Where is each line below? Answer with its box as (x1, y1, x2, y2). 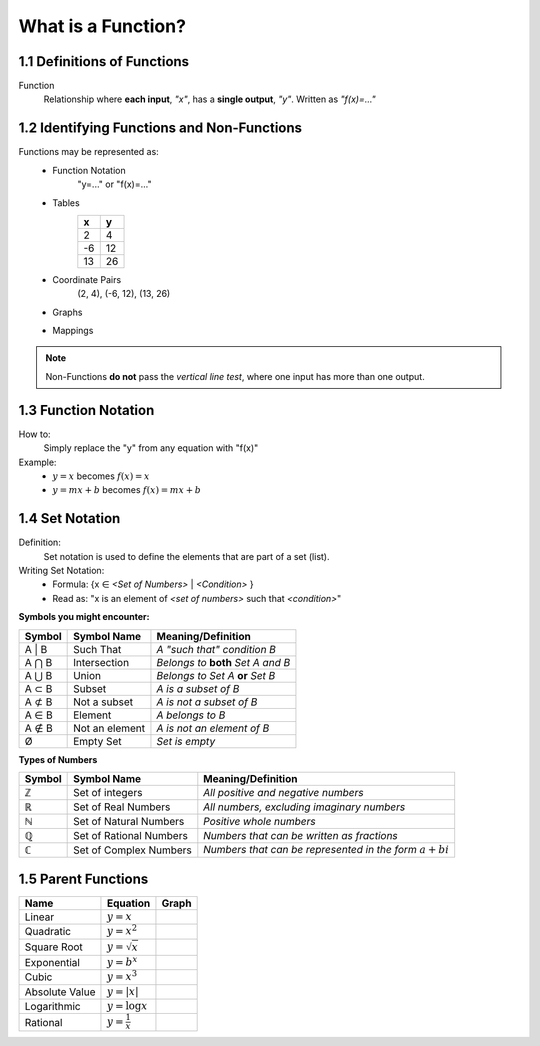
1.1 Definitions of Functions (18, 53, 190, 70)
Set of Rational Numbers (73, 828, 189, 842)
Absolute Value (24, 985, 96, 999)
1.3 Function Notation (18, 401, 155, 419)
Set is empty (156, 734, 216, 748)
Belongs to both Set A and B (156, 655, 291, 669)
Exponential (24, 956, 80, 970)
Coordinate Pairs (52, 273, 122, 285)
